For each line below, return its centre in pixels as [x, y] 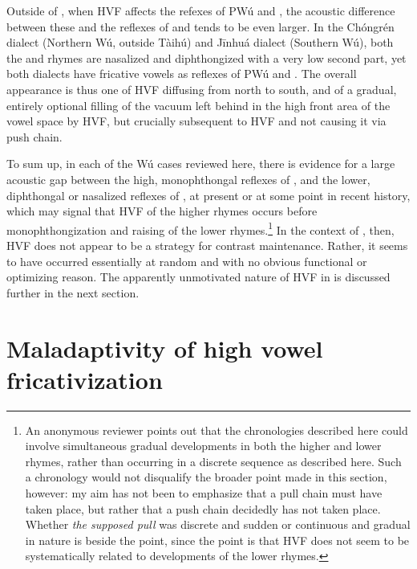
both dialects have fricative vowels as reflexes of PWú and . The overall [182, 74]
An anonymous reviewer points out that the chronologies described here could [217, 430]
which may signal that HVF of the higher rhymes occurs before [162, 211]
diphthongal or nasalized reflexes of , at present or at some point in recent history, [208, 195]
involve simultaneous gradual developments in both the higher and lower [203, 446]
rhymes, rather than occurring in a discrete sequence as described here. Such [213, 461]
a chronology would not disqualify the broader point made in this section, [206, 477]
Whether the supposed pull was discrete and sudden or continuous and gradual [218, 524]
